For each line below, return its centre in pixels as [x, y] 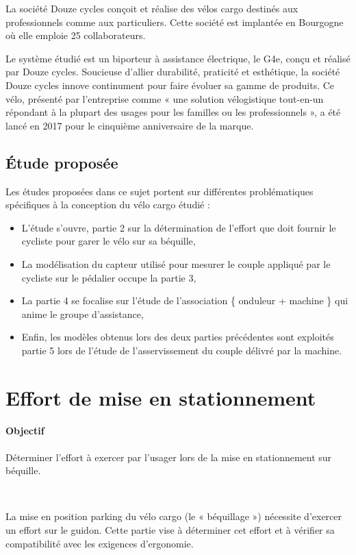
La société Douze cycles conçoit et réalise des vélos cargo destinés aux [152, 8]
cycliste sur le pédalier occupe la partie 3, [109, 277]
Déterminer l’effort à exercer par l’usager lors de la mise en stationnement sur [169, 457]
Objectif [25, 431]
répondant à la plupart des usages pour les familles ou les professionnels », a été [173, 112]
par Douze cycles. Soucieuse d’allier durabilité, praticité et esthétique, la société [173, 72]
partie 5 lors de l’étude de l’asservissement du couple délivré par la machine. [182, 350]
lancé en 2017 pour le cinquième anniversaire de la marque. [130, 125]
